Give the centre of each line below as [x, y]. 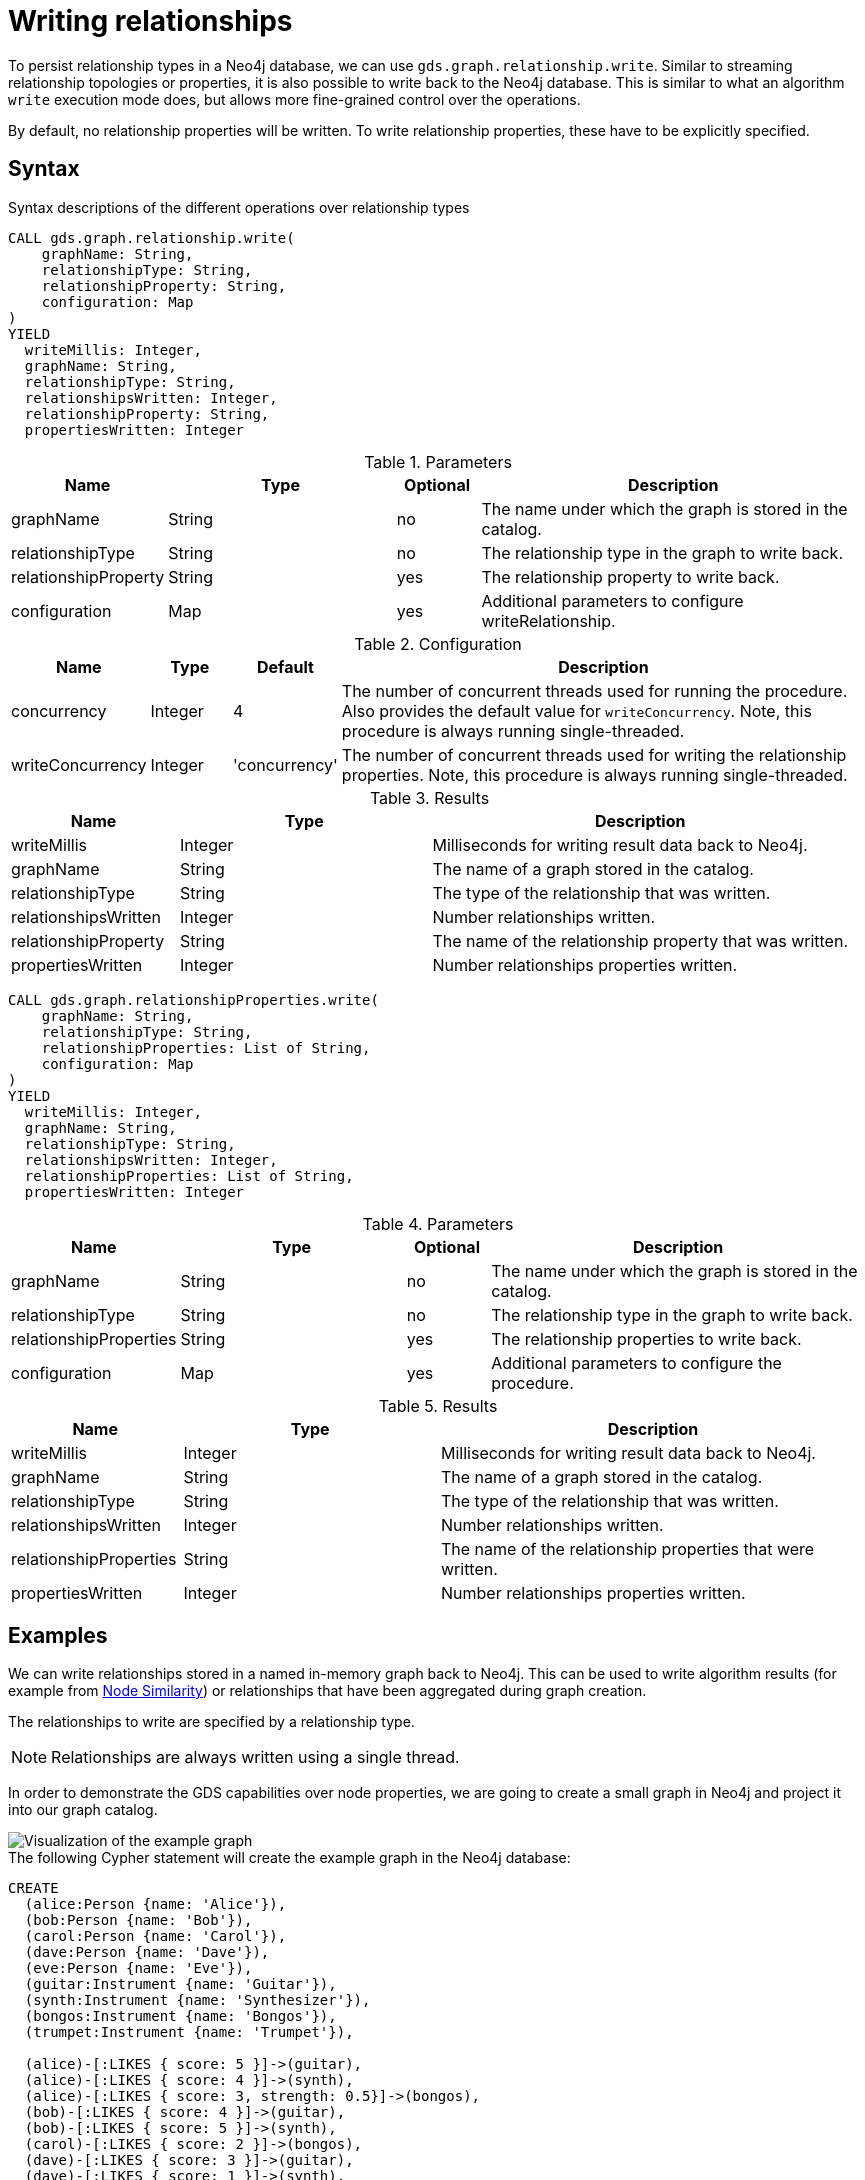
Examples [58, 1636]
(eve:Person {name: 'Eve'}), [138, 1968]
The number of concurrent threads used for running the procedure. [594, 690]
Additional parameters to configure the [636, 1362]
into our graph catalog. [83, 1810]
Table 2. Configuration [438, 643]
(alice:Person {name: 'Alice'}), [155, 1904]
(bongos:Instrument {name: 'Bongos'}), [180, 2016]
